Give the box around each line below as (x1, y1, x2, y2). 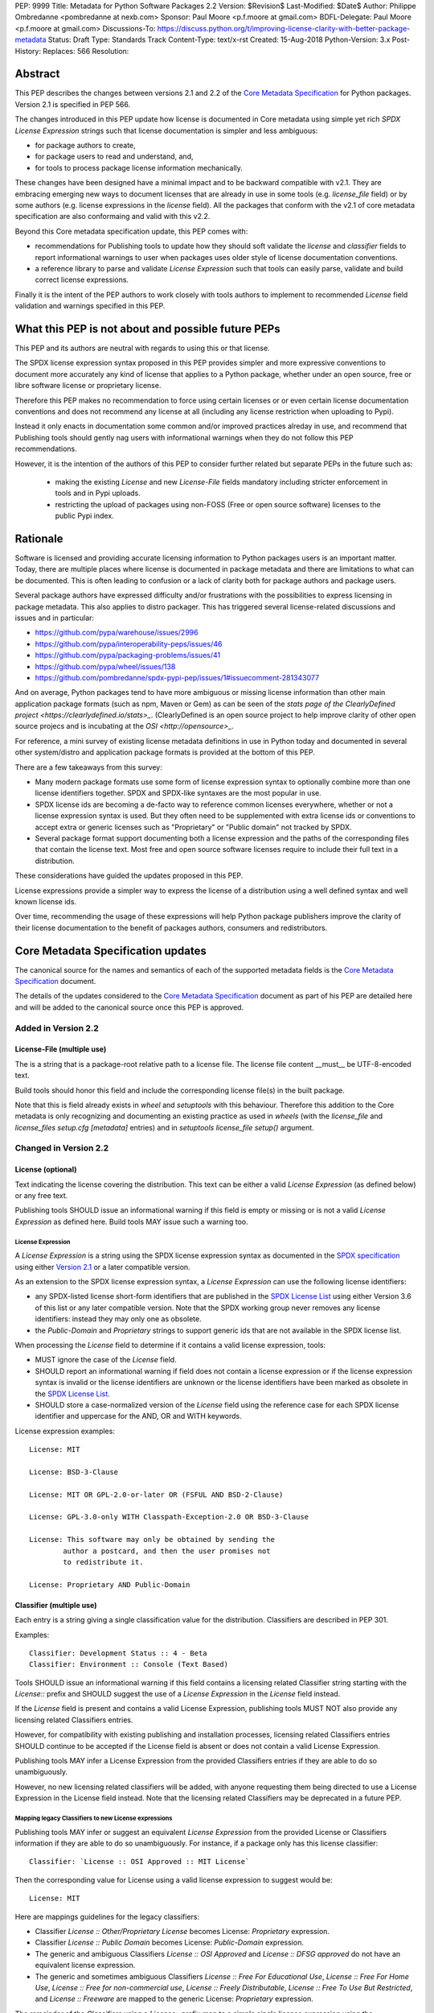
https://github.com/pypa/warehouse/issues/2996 (35, 628, 199, 638)
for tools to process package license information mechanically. (35, 163, 243, 172)
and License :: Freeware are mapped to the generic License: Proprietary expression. (35, 1994, 313, 2004)
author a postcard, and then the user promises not (63, 1546, 271, 1556)
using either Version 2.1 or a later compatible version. (14, 1262, 190, 1271)
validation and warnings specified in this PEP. (14, 301, 166, 311)
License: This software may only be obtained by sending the (29, 1535, 275, 1544)
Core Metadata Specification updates (14, 944, 207, 957)
